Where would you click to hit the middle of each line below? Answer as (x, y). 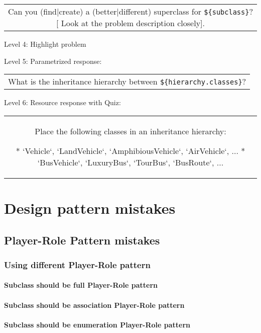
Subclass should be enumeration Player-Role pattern (97, 324)
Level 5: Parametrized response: (53, 61)
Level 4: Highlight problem (45, 44)
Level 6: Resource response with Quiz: (62, 102)
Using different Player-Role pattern (77, 264)
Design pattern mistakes (90, 207)
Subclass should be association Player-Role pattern (94, 305)
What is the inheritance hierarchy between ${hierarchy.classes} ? (127, 81)
